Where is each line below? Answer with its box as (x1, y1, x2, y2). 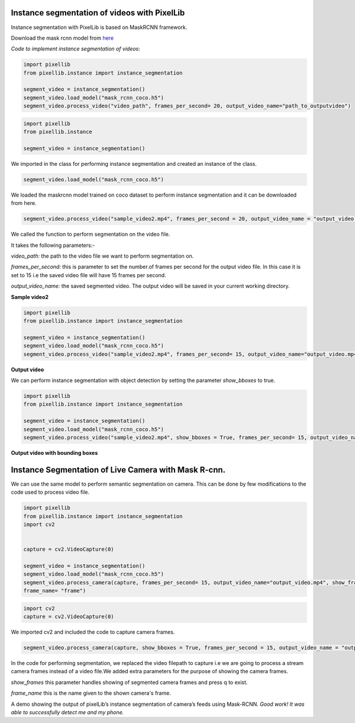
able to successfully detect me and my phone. (11, 708, 124, 716)
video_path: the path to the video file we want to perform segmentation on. (11, 252, 194, 260)
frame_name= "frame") (23, 587, 86, 595)
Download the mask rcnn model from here (11, 34, 114, 41)
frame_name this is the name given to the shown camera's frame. (11, 690, 171, 697)
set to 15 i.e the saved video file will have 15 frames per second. (11, 271, 166, 278)
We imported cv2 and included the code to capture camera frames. (11, 628, 175, 636)
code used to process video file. (11, 489, 90, 496)
